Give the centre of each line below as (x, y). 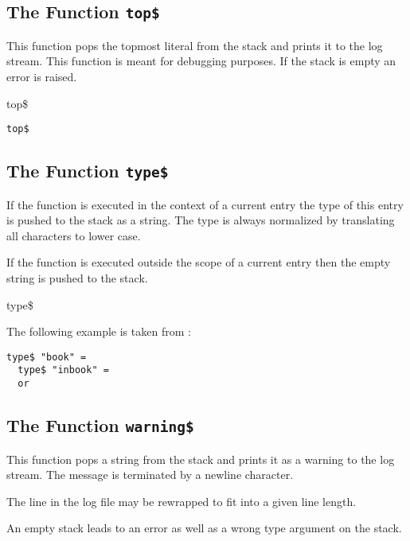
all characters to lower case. (74, 235)
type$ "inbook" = (63, 370)
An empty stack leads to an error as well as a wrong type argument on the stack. (204, 528)
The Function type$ (88, 171)
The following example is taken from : (99, 331)
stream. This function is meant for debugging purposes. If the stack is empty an (201, 61)
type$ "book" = (47, 357)
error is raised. (42, 76)
